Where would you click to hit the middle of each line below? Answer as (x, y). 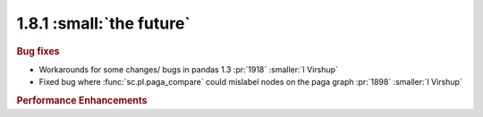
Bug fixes (38, 51)
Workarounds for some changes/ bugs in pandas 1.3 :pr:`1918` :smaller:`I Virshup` (189, 69)
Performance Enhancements (82, 100)
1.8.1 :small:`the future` (104, 23)
